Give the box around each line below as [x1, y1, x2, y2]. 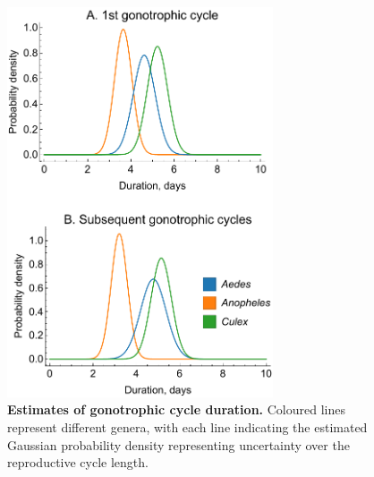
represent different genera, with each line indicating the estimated [7, 417, 368, 436]
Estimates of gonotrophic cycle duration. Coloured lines [7, 400, 345, 419]
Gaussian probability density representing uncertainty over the [7, 435, 350, 454]
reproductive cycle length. [7, 453, 149, 472]
